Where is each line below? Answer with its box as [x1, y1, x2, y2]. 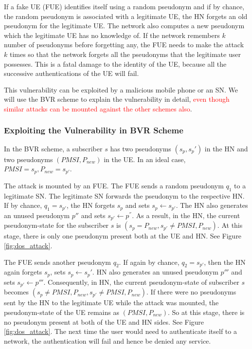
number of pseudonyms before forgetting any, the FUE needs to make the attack [4, 39, 244, 50]
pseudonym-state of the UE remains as [4, 307, 119, 317]
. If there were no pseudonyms [146, 287, 236, 297]
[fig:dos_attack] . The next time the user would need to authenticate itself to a [4, 326, 237, 336]
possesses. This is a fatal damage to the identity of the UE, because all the [4, 58, 227, 69]
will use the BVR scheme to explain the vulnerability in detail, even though [4, 94, 230, 104]
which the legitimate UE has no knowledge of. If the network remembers [4, 30, 220, 40]
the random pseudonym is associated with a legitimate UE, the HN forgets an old [4, 11, 248, 21]
